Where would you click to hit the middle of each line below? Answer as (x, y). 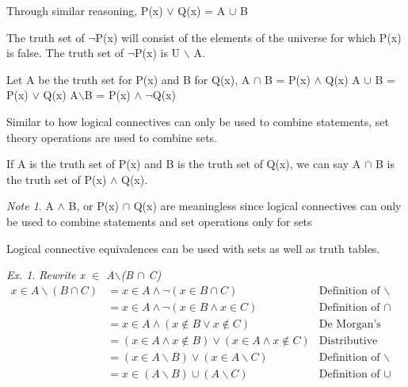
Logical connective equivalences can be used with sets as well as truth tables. (193, 248)
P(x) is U (158, 53)
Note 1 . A (30, 206)
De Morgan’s (350, 324)
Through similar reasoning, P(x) (85, 10)
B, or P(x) (93, 206)
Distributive (348, 341)
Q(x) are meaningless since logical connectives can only (267, 206)
